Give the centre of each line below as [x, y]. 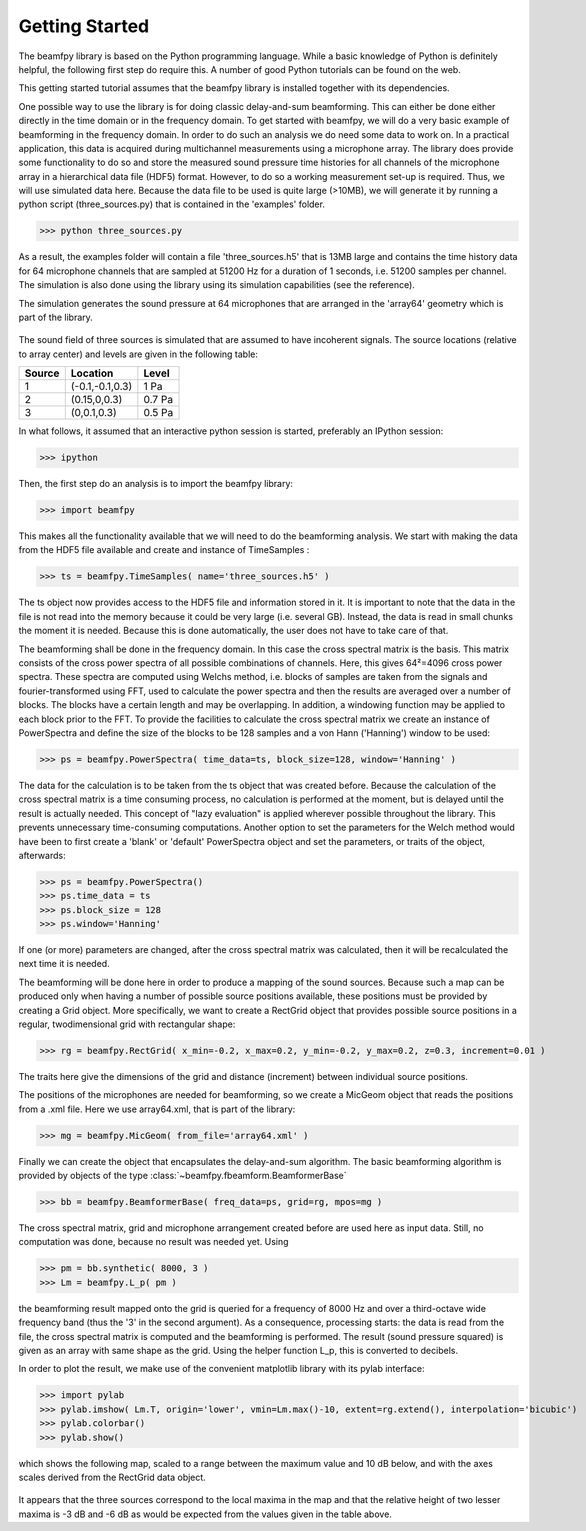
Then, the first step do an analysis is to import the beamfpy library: [156, 484]
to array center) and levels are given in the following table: [138, 354]
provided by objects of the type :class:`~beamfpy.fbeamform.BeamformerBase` [182, 1176]
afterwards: [42, 855]
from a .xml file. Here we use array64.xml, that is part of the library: [157, 1109]
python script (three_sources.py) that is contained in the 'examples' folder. [171, 204]
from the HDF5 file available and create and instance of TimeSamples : [164, 550]
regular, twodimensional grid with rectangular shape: [127, 1024]
